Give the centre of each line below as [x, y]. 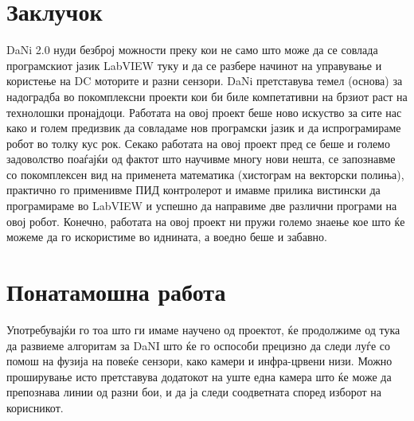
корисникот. [35, 407]
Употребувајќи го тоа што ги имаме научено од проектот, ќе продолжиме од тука [203, 329]
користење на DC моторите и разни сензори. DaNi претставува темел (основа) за [205, 81]
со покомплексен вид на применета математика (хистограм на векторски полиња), [205, 174]
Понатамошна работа [116, 292]
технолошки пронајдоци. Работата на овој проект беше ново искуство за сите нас [204, 112]
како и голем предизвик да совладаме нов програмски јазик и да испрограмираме [204, 128]
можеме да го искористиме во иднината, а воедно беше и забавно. [167, 237]
